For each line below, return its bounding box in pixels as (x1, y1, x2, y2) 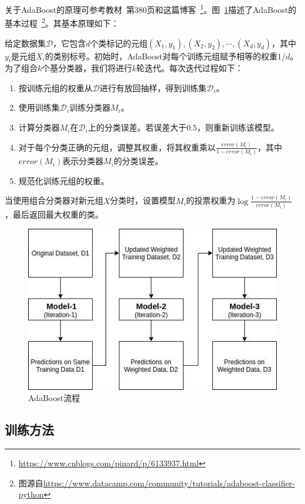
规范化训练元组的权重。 (18, 174, 109, 186)
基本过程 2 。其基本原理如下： (5, 15, 119, 29)
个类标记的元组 (90, 36, 148, 49)
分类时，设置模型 (110, 194, 176, 206)
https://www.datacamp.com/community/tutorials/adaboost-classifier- (43, 476, 295, 489)
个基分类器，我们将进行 (42, 62, 133, 74)
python (18, 488, 44, 500)
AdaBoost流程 (28, 392, 80, 404)
